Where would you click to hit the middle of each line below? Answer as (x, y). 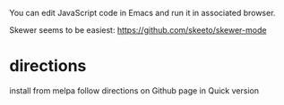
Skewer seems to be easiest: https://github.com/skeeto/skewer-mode (138, 30)
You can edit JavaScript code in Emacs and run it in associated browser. (142, 13)
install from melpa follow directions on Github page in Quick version (134, 90)
